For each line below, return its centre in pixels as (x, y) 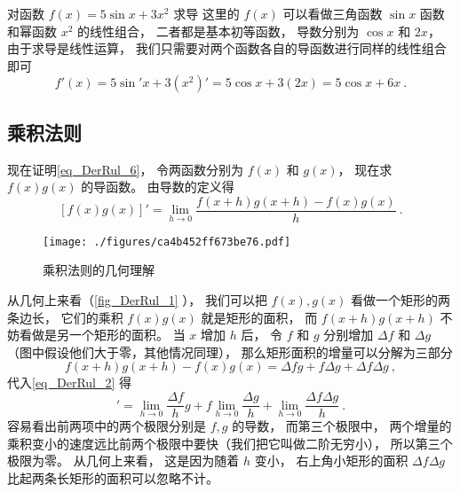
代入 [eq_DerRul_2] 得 (70, 383)
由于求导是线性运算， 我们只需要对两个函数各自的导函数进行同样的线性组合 (227, 48)
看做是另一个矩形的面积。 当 (102, 335)
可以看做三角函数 (333, 13)
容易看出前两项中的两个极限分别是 (107, 426)
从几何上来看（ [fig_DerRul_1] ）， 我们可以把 (137, 300)
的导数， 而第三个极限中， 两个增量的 (342, 426)
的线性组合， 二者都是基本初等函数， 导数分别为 (218, 31)
